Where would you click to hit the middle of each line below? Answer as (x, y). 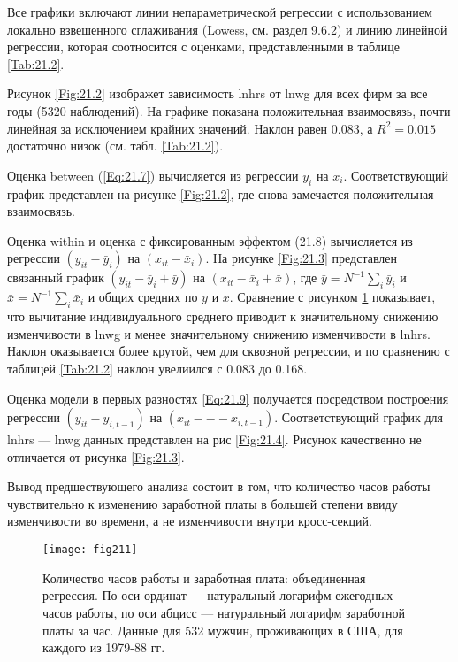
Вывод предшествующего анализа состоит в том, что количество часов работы (219, 486)
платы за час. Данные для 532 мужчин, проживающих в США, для (223, 630)
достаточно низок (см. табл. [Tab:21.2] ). (115, 146)
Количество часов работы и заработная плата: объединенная (204, 577)
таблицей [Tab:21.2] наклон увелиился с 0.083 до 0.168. (157, 368)
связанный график (56, 277)
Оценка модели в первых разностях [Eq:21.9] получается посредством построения (228, 398)
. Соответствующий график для (359, 417)
